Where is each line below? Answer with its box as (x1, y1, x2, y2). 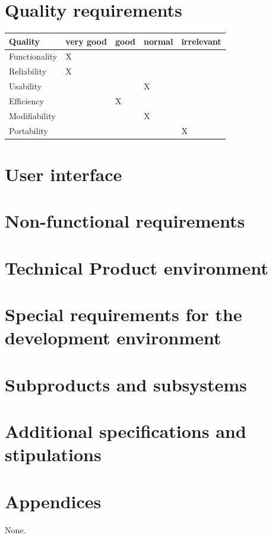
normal (144, 35, 173, 47)
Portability (9, 124, 48, 136)
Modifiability (9, 109, 56, 122)
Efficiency (9, 95, 44, 107)
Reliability (9, 65, 47, 77)
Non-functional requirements (5, 209, 245, 233)
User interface (5, 161, 122, 186)
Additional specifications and (5, 419, 246, 443)
